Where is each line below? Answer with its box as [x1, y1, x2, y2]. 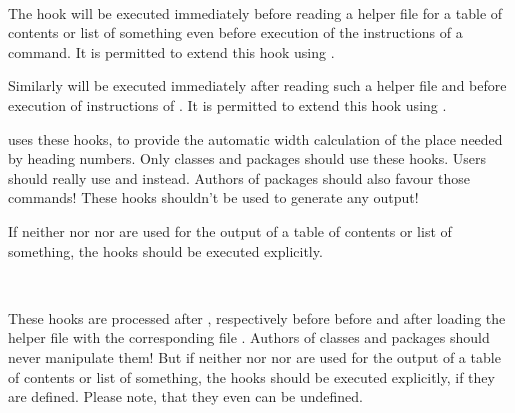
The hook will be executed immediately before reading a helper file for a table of [8, 2, 503, 23]
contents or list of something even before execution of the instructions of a [8, 22, 463, 43]
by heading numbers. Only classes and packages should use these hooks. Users [8, 148, 487, 169]
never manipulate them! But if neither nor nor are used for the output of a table [8, 346, 501, 367]
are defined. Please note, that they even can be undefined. [8, 386, 363, 407]
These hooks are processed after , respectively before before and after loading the [8, 307, 506, 328]
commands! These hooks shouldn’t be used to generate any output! [8, 187, 419, 208]
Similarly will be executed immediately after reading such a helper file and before [8, 75, 507, 96]
